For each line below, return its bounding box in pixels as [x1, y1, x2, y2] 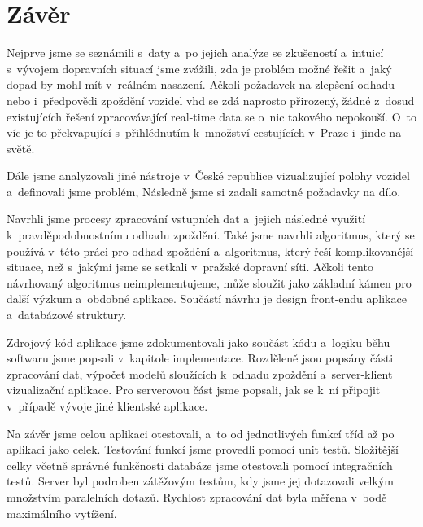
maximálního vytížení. [7, 504, 117, 521]
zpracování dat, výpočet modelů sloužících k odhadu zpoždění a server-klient [7, 365, 393, 382]
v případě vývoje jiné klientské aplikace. [7, 397, 208, 414]
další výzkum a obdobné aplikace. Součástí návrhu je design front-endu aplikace [7, 290, 407, 307]
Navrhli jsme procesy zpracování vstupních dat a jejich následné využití [7, 210, 366, 227]
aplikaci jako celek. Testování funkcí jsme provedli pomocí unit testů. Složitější [7, 441, 399, 458]
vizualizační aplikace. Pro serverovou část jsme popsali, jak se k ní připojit [7, 381, 381, 398]
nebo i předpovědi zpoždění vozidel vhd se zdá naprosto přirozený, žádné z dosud [7, 91, 415, 108]
